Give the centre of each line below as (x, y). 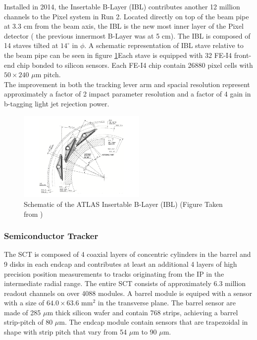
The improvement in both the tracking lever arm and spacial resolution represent (127, 84)
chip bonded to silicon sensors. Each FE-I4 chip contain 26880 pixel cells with (135, 65)
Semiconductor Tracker (51, 236)
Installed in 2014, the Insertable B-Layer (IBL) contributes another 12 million (122, 6)
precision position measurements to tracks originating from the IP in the (114, 273)
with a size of (24, 303)
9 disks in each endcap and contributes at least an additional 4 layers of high (121, 264)
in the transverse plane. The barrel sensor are (167, 303)
